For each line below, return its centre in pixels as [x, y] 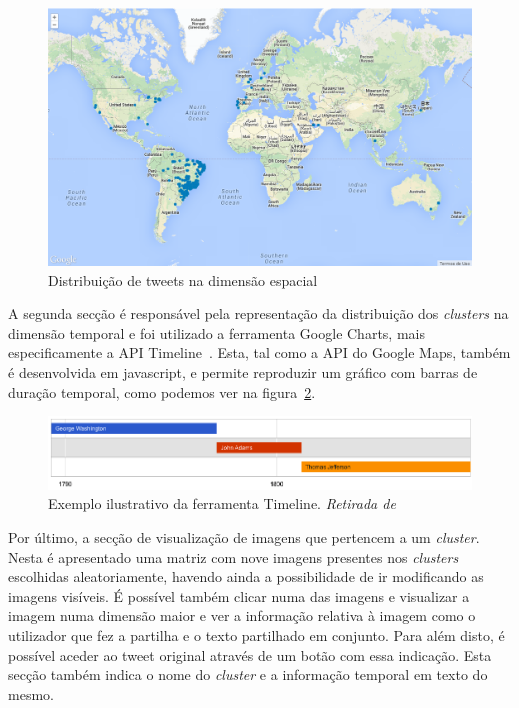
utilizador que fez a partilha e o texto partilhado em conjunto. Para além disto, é [256, 634]
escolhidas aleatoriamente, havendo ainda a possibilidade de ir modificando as [246, 576]
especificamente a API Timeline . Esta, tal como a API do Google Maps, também [259, 352]
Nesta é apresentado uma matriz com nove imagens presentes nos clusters [233, 556]
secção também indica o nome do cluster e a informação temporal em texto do [248, 674]
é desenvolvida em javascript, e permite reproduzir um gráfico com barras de [243, 371]
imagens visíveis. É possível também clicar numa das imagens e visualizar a [239, 595]
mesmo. [31, 693]
